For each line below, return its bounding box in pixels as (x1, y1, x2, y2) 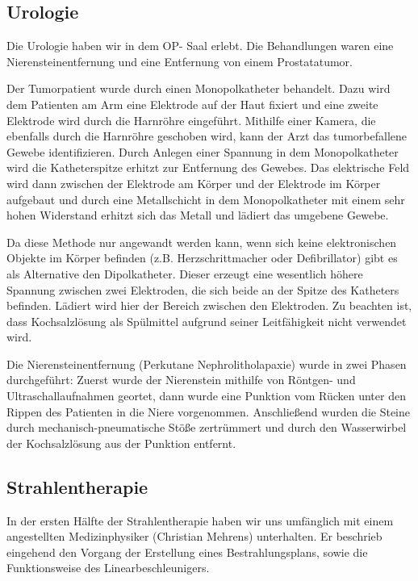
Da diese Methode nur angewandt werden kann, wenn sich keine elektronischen (6, 233, 397, 250)
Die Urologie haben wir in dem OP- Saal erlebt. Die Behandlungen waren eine (6, 37, 394, 54)
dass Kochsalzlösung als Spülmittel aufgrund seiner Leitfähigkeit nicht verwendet (6, 312, 407, 329)
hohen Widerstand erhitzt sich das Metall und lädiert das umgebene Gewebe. (6, 207, 389, 224)
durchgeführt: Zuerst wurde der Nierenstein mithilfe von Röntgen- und (6, 371, 356, 388)
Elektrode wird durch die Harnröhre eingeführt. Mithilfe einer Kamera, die (6, 111, 376, 128)
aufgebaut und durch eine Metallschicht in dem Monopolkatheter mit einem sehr (6, 190, 405, 207)
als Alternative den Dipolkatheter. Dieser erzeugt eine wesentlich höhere (6, 265, 363, 282)
